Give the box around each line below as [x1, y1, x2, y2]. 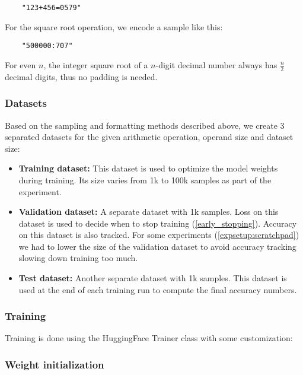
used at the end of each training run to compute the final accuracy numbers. [18, 283, 297, 295]
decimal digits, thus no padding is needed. [5, 70, 158, 82]
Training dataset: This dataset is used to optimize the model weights [18, 162, 278, 174]
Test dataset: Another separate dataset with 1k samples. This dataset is [18, 272, 287, 284]
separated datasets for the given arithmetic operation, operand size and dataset [5, 131, 294, 143]
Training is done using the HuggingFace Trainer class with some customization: [5, 332, 293, 344]
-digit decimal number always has [155, 58, 278, 71]
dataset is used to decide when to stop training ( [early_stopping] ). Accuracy [18, 217, 297, 229]
